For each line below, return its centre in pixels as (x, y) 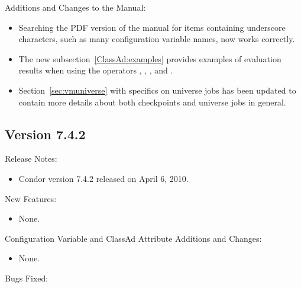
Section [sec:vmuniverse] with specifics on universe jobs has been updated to (157, 90)
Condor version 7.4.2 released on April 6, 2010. (103, 178)
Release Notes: (31, 159)
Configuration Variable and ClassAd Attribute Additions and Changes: (133, 238)
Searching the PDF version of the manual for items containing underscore (152, 27)
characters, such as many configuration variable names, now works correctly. (157, 39)
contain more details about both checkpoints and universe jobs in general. (152, 102)
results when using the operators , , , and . (96, 70)
